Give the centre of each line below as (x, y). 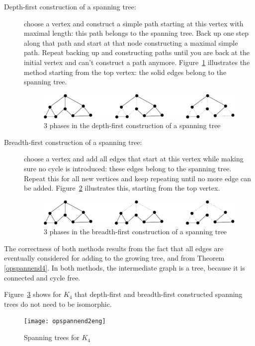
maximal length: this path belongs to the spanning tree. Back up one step (136, 33)
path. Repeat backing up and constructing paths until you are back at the (137, 52)
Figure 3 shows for (33, 294)
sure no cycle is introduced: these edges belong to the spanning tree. (128, 168)
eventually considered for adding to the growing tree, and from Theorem (114, 258)
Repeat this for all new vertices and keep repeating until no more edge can (138, 178)
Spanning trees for (52, 337)
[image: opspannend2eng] (65, 321)
